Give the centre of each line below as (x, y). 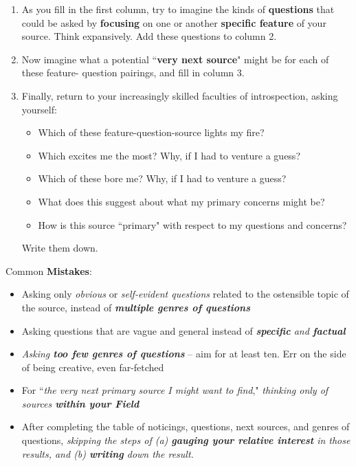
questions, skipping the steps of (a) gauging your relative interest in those (186, 440)
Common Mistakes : (49, 270)
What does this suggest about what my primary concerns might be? (181, 201)
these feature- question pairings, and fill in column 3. (133, 73)
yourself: (39, 109)
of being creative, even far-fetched (93, 367)
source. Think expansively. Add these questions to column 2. (149, 36)
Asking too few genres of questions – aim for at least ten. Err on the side (184, 354)
